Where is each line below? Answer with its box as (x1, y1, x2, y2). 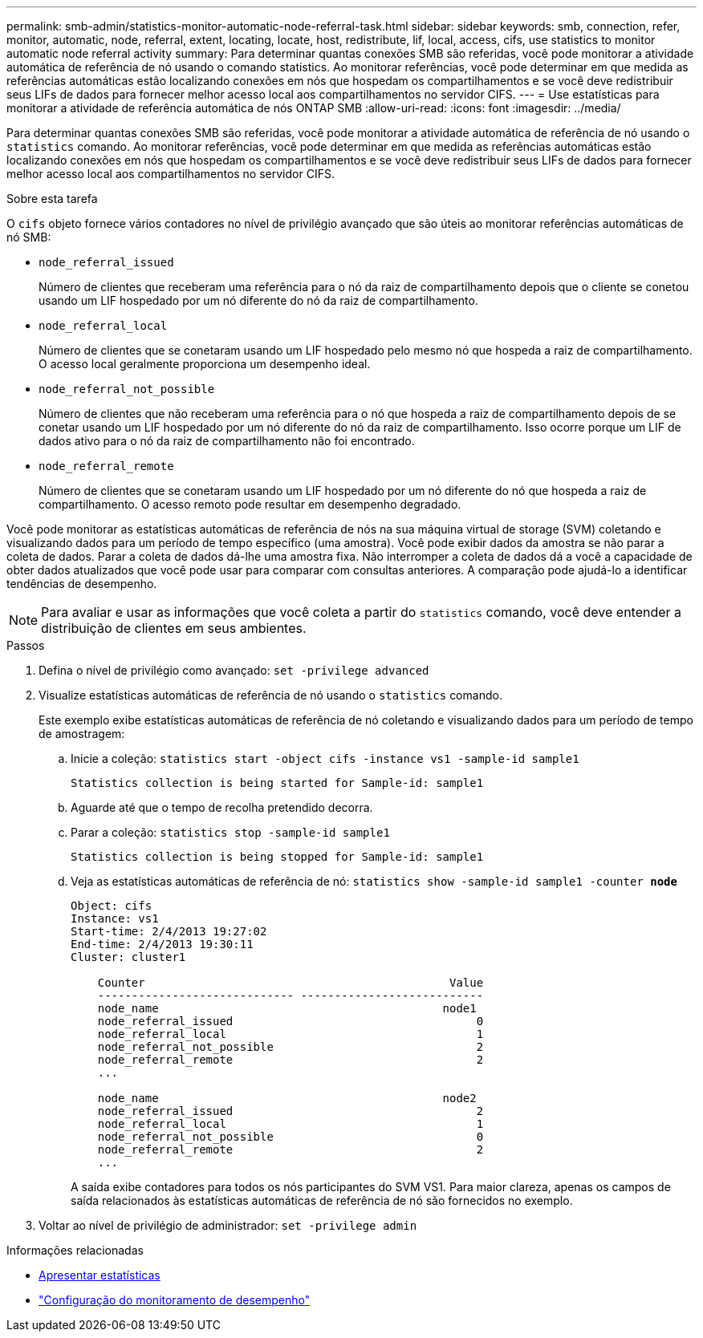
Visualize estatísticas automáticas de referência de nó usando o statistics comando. (39, 688, 502, 702)
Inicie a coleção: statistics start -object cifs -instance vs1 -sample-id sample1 (71, 752, 579, 765)
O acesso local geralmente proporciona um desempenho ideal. (39, 357, 371, 371)
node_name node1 (97, 1002, 477, 1015)
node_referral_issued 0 (97, 1015, 484, 1028)
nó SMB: (6, 230, 51, 244)
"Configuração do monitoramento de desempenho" (39, 1293, 311, 1307)
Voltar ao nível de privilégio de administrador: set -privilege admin (39, 1218, 417, 1232)
